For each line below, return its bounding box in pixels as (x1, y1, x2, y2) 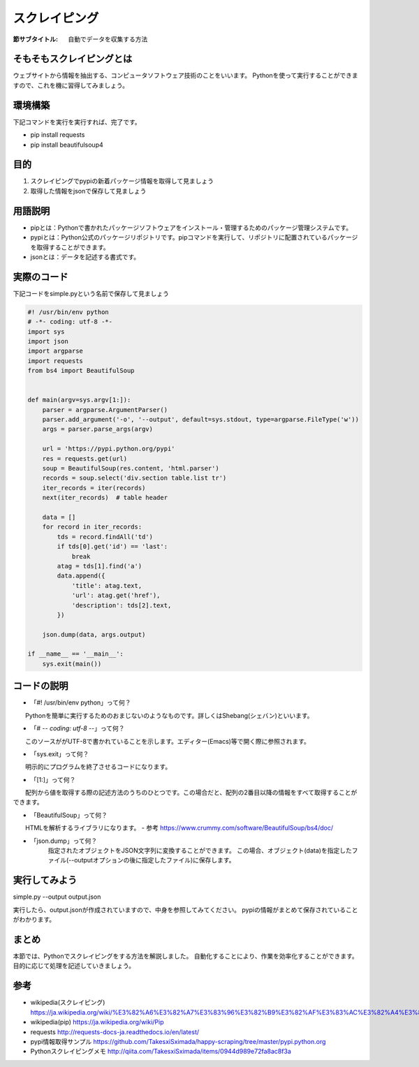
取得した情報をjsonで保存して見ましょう (30, 186, 147, 195)
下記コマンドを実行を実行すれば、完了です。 (13, 117, 141, 126)
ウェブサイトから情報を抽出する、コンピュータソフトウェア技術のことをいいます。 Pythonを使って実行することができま (13, 71, 359, 80)
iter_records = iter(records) (42, 484, 146, 492)
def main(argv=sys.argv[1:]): (27, 396, 131, 404)
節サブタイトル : (13, 35, 59, 43)
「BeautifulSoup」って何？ (30, 811, 108, 819)
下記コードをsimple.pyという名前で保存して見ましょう (13, 289, 169, 297)
